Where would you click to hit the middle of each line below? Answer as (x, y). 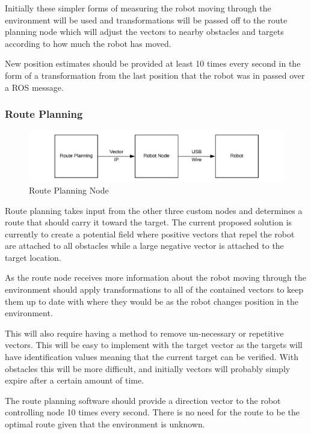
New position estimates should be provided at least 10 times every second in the (153, 63)
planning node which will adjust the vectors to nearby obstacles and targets (144, 32)
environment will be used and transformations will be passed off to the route (146, 20)
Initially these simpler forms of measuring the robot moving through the (138, 8)
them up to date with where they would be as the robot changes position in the (152, 301)
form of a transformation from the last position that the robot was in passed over (155, 75)
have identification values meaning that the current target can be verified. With (152, 357)
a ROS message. (34, 87)
